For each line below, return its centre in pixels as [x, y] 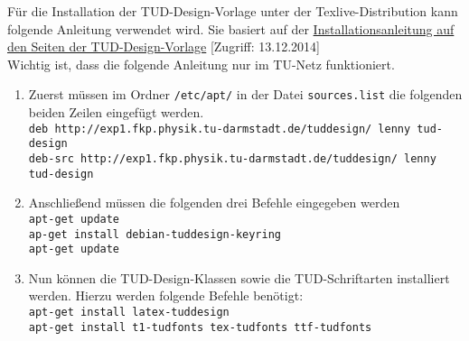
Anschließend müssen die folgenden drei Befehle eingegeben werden [214, 203]
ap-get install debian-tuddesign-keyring [155, 234]
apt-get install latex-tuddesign [129, 312]
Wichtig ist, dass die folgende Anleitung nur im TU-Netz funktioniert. [201, 64]
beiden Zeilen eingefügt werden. [116, 112]
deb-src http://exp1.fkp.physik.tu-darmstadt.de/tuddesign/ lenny [232, 158]
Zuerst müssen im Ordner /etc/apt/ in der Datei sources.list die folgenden [245, 94]
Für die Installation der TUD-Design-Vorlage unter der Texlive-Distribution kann [233, 11]
